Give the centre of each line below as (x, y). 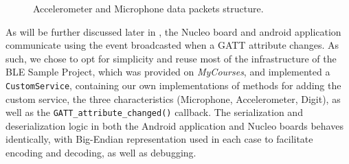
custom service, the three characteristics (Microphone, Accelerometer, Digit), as (173, 98)
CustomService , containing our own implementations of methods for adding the (173, 85)
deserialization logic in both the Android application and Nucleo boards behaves (174, 125)
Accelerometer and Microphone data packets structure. (148, 8)
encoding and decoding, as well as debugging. (101, 153)
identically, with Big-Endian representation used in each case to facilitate (159, 139)
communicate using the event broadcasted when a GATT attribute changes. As (172, 45)
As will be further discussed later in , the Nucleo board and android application (173, 31)
